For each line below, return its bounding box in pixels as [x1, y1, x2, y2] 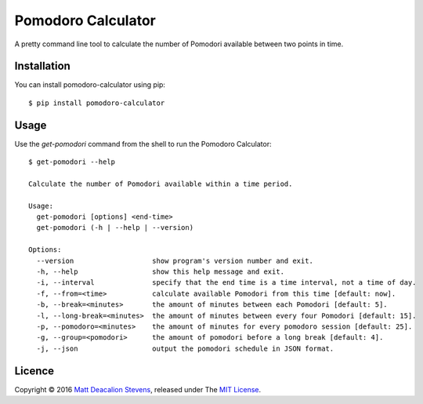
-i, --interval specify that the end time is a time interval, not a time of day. [36, 278, 417, 287]
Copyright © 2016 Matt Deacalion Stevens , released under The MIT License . [14, 384, 262, 394]
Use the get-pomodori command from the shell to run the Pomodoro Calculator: [14, 139, 272, 148]
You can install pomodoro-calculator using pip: [14, 80, 166, 89]
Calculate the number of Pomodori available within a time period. [28, 179, 293, 188]
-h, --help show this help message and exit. [36, 268, 285, 276]
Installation [14, 60, 70, 73]
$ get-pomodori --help [28, 158, 116, 166]
